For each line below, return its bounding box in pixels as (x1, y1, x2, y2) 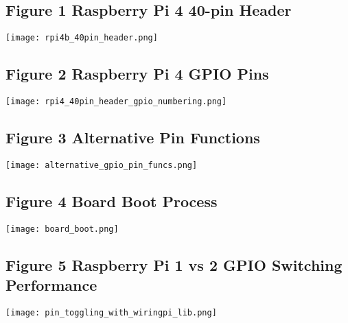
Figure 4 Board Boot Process (5, 190, 218, 211)
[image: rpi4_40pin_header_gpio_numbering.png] (5, 97, 227, 107)
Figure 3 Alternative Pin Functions (5, 127, 260, 148)
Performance (5, 274, 97, 296)
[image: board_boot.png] (5, 224, 119, 234)
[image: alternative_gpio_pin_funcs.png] (5, 160, 198, 170)
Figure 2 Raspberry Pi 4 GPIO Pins (5, 63, 269, 84)
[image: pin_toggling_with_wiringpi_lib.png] (5, 308, 217, 318)
